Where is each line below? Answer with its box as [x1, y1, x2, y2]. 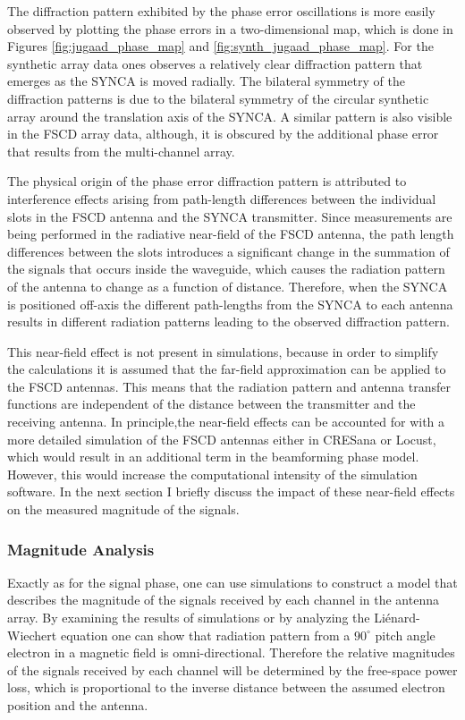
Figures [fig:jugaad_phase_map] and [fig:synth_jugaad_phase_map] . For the [7, 37, 434, 55]
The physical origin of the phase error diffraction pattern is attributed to [7, 172, 407, 191]
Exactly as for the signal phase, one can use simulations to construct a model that [7, 572, 458, 591]
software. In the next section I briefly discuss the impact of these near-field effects [7, 482, 455, 501]
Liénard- [374, 608, 420, 627]
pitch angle [375, 625, 435, 644]
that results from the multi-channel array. [7, 141, 235, 160]
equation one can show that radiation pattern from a [60, 625, 351, 644]
